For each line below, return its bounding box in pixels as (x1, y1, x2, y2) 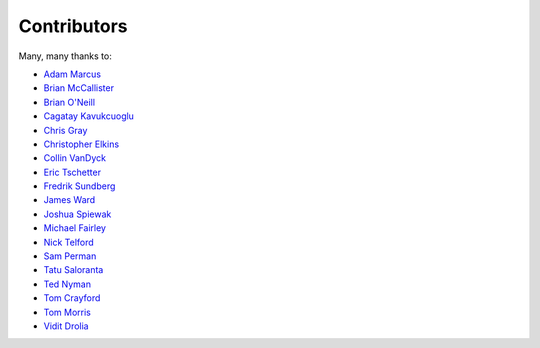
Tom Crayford (43, 292, 101, 304)
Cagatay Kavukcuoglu (43, 110, 135, 122)
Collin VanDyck (43, 152, 107, 164)
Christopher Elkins (43, 138, 120, 150)
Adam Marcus (43, 68, 102, 80)
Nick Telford (43, 236, 94, 248)
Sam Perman (43, 250, 97, 262)
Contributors (18, 15, 129, 37)
